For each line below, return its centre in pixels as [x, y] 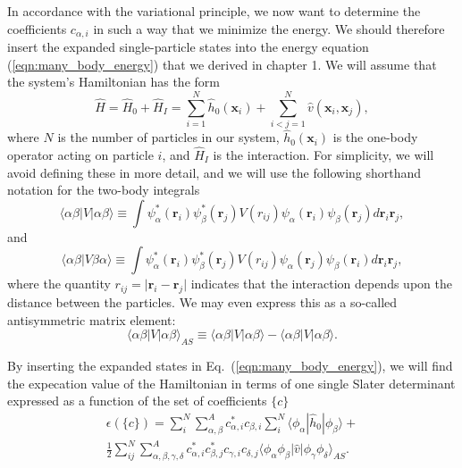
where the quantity [59, 284]
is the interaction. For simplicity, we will [323, 154]
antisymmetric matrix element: [92, 319]
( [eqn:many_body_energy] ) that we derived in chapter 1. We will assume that [222, 64]
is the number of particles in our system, [168, 137]
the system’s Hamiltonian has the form [113, 82]
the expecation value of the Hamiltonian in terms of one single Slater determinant [231, 383]
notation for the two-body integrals [104, 190]
